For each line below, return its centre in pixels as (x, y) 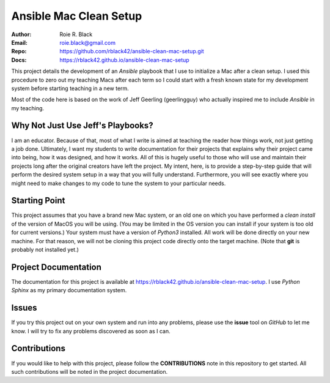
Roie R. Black (76, 34)
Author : (21, 34)
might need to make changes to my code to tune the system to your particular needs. (119, 183)
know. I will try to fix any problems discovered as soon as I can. (91, 331)
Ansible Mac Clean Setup (77, 16)
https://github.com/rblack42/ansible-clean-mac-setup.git (132, 51)
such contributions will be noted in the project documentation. (90, 371)
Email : (19, 42)
